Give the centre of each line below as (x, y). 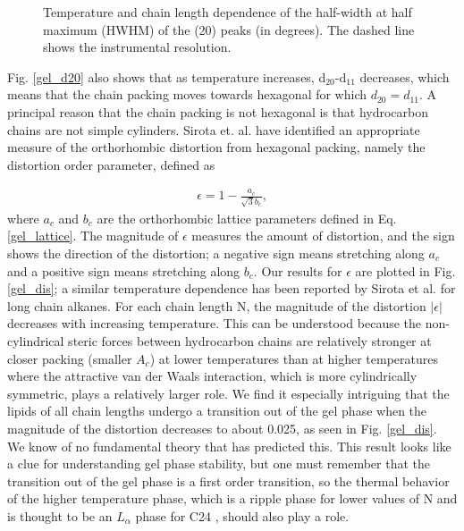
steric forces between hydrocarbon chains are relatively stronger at (250, 340)
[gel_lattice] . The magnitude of (93, 236)
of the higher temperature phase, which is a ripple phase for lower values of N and (232, 498)
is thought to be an (60, 515)
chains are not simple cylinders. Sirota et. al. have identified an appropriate (214, 129)
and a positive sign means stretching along (124, 270)
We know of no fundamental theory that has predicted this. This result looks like (229, 446)
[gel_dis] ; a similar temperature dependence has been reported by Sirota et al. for (232, 288)
